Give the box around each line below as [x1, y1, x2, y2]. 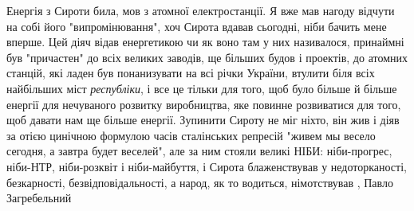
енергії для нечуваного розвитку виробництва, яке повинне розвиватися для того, [6, 96, 401, 112]
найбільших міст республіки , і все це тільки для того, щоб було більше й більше [6, 80, 397, 96]
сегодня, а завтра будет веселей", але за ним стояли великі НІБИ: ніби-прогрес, [6, 143, 392, 159]
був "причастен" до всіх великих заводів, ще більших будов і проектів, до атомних [6, 49, 408, 65]
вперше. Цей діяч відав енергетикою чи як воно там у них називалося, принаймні [6, 33, 404, 50]
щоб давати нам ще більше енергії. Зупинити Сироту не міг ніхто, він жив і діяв [6, 111, 400, 128]
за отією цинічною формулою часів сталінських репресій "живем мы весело [6, 127, 376, 143]
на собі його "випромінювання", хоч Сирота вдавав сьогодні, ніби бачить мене [6, 18, 387, 34]
